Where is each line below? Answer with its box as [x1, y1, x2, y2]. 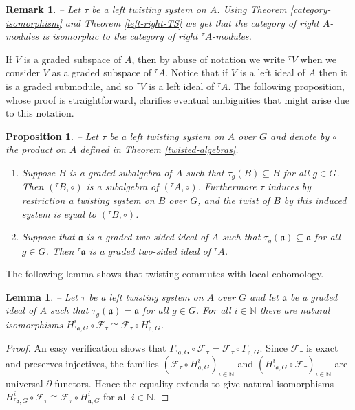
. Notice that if [165, 65, 228, 80]
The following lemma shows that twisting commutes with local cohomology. [6, 266, 324, 281]
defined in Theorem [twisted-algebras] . [80, 142, 239, 157]
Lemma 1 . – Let [6, 289, 78, 304]
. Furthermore [197, 179, 257, 194]
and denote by [270, 128, 330, 143]
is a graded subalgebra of [69, 165, 172, 179]
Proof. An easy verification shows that [6, 341, 166, 355]
